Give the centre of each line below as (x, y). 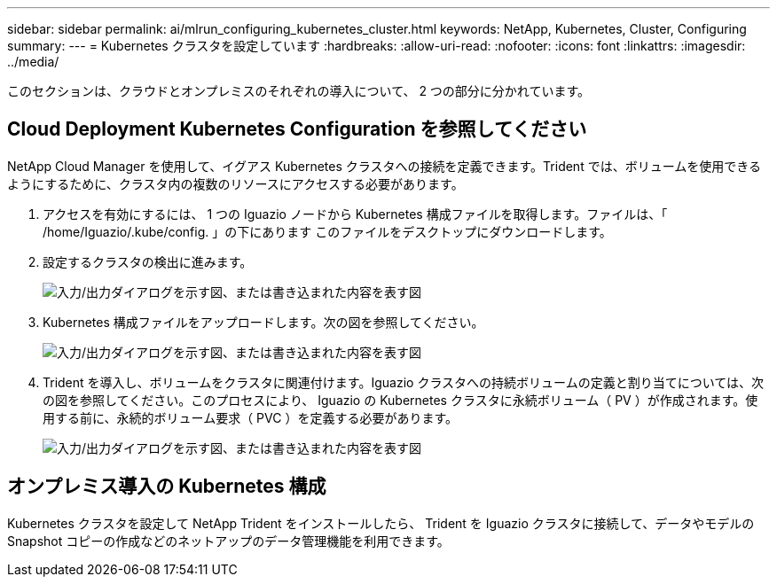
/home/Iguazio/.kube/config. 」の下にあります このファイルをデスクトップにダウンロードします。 (327, 231)
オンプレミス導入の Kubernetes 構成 (167, 487)
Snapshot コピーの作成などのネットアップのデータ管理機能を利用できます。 (228, 541)
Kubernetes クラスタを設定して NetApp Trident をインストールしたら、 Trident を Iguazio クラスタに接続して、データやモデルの (381, 523)
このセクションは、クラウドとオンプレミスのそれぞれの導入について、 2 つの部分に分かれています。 (299, 91)
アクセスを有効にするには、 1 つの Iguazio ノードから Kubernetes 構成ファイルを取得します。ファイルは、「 (355, 214)
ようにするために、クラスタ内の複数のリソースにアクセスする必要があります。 (235, 183)
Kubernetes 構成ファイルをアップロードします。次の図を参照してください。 (263, 322)
